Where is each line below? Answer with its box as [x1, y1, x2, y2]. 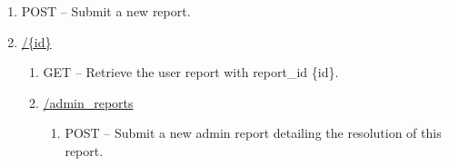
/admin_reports [43, 93, 134, 112]
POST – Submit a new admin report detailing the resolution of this [65, 123, 442, 142]
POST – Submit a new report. [21, 2, 191, 20]
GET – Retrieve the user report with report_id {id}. [43, 63, 339, 82]
